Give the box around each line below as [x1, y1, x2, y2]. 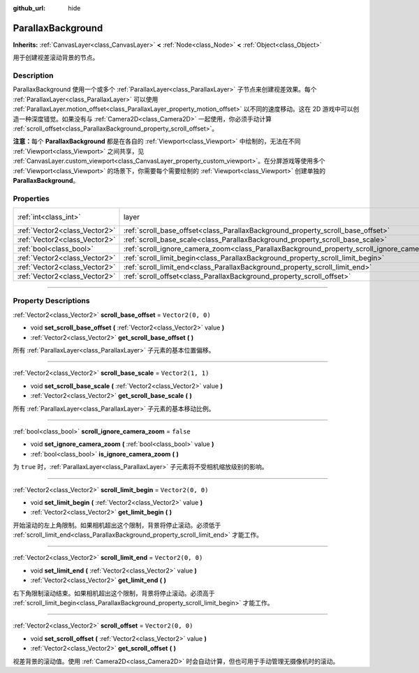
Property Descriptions [13, 296, 90, 306]
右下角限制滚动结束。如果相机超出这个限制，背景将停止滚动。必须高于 [13, 589, 215, 597]
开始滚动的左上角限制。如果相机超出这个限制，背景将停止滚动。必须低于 [13, 521, 221, 529]
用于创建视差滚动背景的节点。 [13, 53, 99, 62]
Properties [13, 193, 50, 203]
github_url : [13, 4, 45, 12]
